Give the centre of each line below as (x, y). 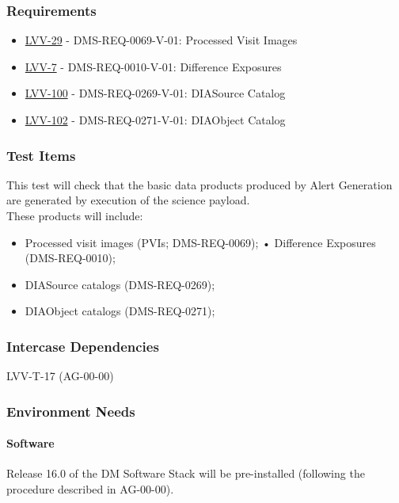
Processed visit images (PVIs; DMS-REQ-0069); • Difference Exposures (200, 242)
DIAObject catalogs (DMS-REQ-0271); (120, 311)
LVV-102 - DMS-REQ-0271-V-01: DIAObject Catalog (155, 120)
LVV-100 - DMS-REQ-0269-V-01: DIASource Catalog (155, 93)
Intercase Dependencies (83, 346)
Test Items (41, 155)
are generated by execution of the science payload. (128, 200)
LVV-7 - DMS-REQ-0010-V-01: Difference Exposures (153, 66)
